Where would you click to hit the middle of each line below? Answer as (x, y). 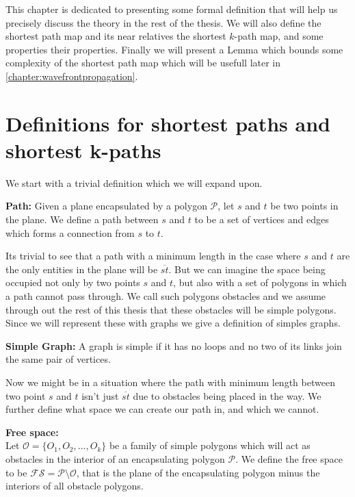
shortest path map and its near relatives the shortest (116, 36)
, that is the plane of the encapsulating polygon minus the (198, 472)
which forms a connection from (70, 232)
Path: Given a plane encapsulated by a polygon (106, 206)
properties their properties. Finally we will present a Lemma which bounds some (174, 49)
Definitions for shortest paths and (168, 123)
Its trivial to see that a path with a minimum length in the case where (153, 256)
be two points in (304, 206)
